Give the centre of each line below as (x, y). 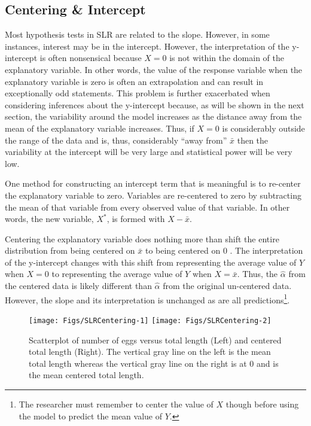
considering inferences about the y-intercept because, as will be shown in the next (155, 104)
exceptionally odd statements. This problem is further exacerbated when (138, 93)
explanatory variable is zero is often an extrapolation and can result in (134, 81)
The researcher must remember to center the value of (116, 404)
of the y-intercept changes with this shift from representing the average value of (151, 262)
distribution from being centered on (70, 250)
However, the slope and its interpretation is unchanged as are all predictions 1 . (147, 299)
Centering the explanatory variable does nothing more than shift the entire (142, 238)
